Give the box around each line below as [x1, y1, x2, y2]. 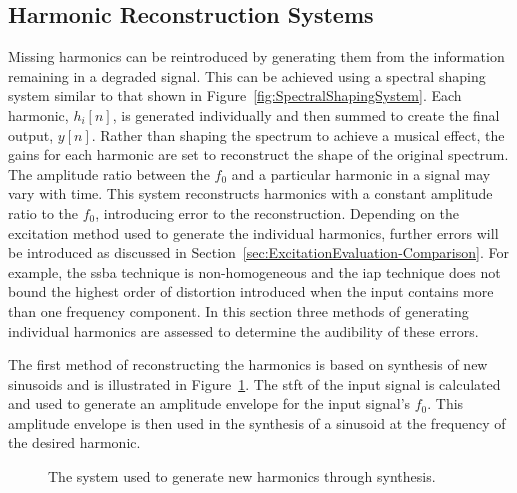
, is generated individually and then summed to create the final [112, 104, 500, 125]
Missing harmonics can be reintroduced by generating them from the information [8, 46, 505, 67]
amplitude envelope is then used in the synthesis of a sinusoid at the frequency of [8, 412, 506, 433]
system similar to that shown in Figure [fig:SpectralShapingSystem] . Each [8, 85, 462, 106]
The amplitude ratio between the [8, 163, 210, 184]
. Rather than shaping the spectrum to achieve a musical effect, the [91, 124, 505, 145]
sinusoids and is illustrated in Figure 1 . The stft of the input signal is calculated [8, 373, 501, 394]
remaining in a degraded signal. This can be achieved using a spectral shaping [8, 65, 486, 86]
